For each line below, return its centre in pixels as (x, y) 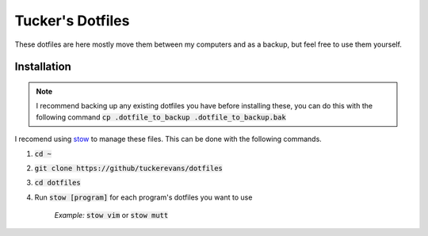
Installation (43, 67)
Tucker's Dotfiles (72, 21)
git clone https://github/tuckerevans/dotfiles (129, 168)
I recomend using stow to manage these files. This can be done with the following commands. (168, 139)
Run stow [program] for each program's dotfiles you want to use (143, 197)
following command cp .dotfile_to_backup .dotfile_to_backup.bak (161, 117)
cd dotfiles (57, 183)
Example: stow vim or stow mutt (111, 215)
